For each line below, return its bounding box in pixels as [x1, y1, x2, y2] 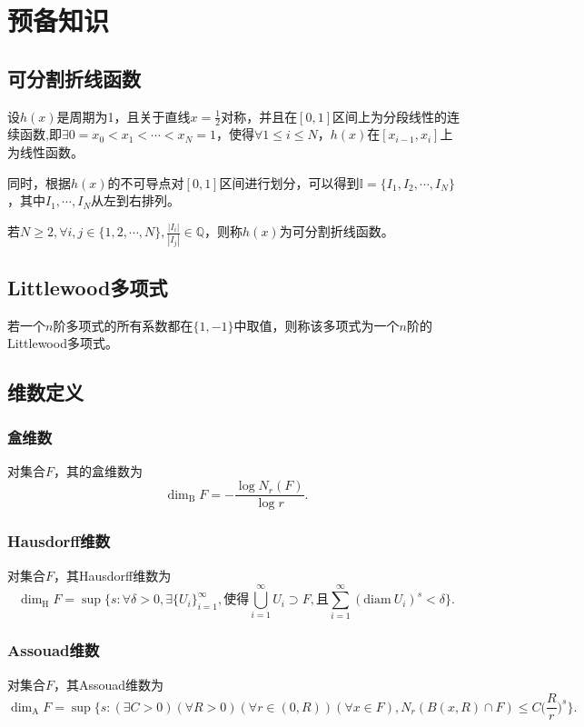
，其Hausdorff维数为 [54, 565, 172, 584]
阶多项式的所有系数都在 [53, 315, 193, 334]
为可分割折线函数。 [279, 222, 394, 241]
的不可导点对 [107, 173, 184, 192]
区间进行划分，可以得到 [219, 173, 360, 192]
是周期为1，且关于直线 [56, 106, 191, 125]
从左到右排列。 [91, 191, 181, 210]
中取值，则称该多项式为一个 [233, 315, 400, 334]
